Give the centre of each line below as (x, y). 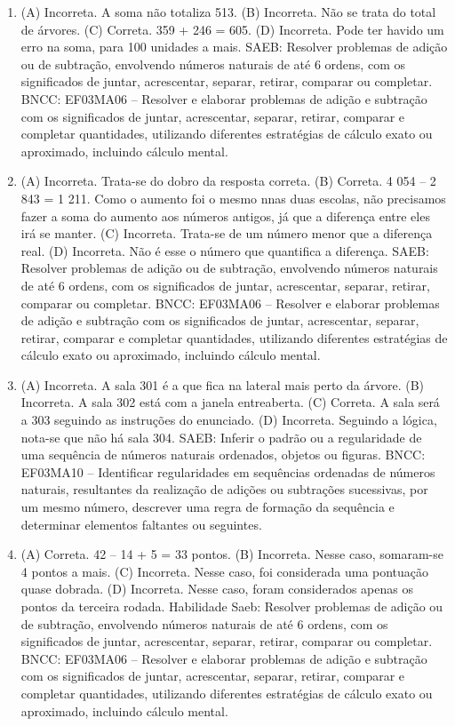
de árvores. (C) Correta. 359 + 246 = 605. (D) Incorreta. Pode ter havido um (232, 29)
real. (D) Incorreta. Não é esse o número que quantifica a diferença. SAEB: (225, 250)
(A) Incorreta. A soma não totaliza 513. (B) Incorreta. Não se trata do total (228, 12)
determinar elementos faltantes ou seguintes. (141, 524)
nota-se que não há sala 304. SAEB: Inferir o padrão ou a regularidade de (221, 437)
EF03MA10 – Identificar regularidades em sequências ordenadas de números (228, 471)
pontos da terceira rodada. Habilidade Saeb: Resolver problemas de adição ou (232, 606)
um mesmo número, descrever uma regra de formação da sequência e (208, 507)
